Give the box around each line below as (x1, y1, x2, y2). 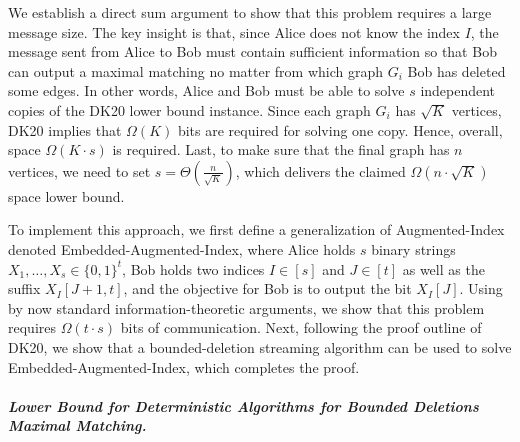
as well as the (402, 258, 485, 279)
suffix (8, 278, 41, 299)
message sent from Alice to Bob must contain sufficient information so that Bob (8, 41, 497, 62)
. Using (459, 278, 503, 299)
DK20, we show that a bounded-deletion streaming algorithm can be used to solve (8, 336, 512, 357)
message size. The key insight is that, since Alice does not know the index (8, 21, 460, 42)
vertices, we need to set (8, 160, 151, 181)
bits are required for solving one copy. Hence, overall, (177, 119, 503, 140)
